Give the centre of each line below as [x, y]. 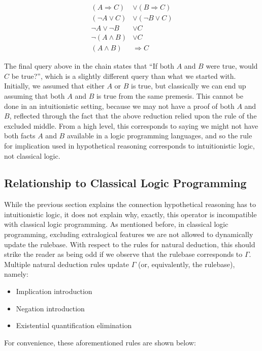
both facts [20, 136]
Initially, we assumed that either [54, 86]
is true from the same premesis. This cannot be [170, 95]
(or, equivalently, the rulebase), [186, 264]
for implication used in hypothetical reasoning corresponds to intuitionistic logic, [129, 145]
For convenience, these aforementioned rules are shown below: [100, 342]
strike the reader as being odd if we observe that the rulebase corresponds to [123, 254]
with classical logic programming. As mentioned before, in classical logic [116, 224]
